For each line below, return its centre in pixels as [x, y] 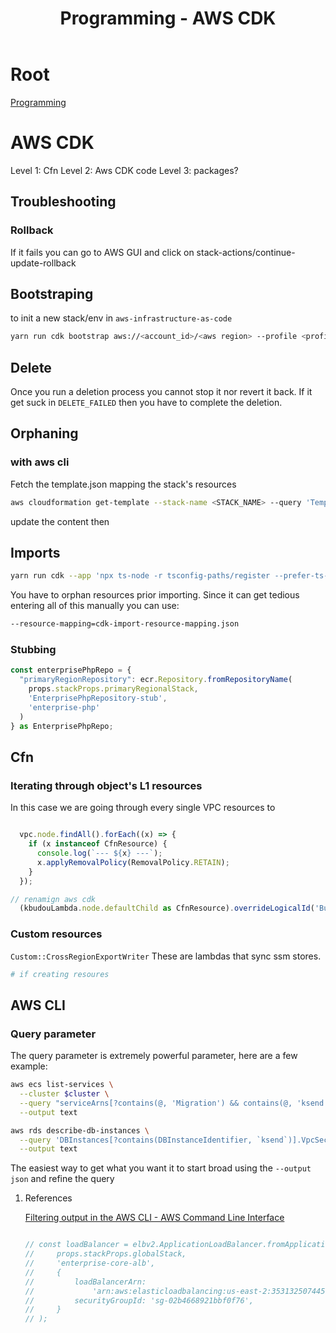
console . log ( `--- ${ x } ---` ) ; [99, 853]
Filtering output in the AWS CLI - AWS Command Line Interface [154, 1218]
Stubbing [33, 650]
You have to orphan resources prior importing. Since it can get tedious [155, 595]
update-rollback [43, 263]
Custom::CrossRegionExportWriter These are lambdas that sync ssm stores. [166, 956]
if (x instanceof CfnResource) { [98, 844]
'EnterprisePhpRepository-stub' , [98, 698]
